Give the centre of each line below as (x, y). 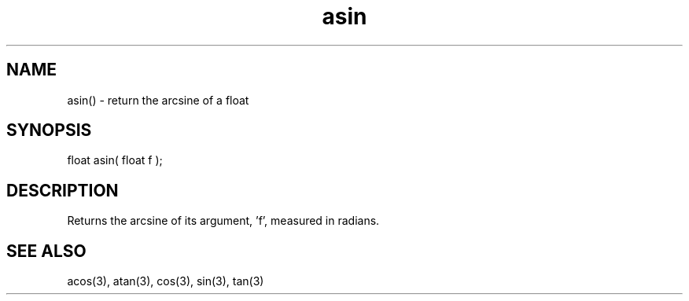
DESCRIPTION (63, 190)
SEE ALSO (46, 251)
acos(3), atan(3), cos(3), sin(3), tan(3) (166, 281)
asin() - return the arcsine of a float (158, 100)
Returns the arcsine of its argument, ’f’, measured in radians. (223, 221)
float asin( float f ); (115, 160)
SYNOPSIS (49, 130)
